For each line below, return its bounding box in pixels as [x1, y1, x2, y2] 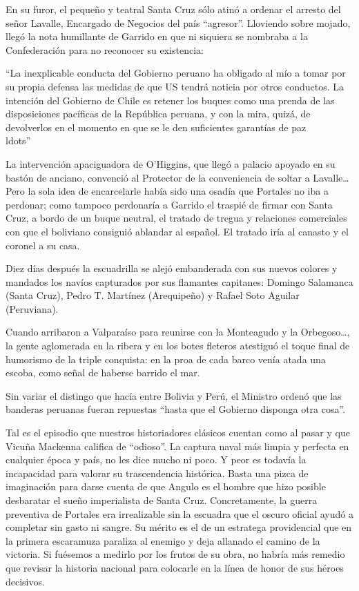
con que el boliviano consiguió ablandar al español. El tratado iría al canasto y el [6, 224, 349, 238]
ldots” [6, 133, 31, 148]
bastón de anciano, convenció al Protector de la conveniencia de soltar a [6, 170, 310, 184]
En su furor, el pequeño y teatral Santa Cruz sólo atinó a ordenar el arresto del [6, 2, 341, 16]
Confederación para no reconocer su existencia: [6, 42, 204, 57]
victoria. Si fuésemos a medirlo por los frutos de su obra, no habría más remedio [6, 547, 345, 561]
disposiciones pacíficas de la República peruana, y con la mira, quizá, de [6, 106, 311, 121]
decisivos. [6, 574, 45, 588]
